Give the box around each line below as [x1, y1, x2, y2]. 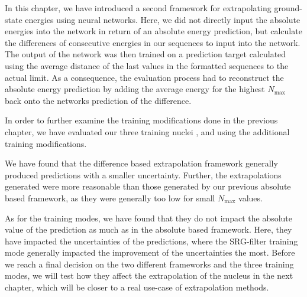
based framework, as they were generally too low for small [5, 191, 215, 204]
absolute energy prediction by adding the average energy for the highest [5, 83, 265, 95]
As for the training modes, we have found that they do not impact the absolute [5, 211, 293, 224]
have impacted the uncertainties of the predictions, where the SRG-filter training [5, 234, 298, 247]
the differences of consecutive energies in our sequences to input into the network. [5, 36, 300, 48]
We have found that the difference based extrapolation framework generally [5, 157, 278, 169]
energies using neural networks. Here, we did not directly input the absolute [25, 13, 300, 25]
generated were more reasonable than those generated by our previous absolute [5, 180, 291, 192]
